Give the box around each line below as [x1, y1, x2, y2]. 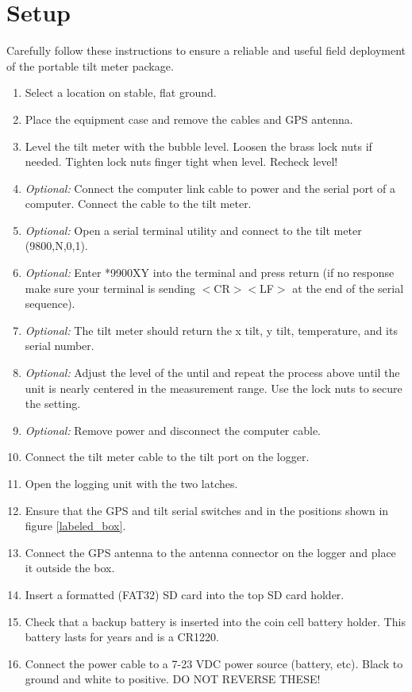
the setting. [25, 395, 81, 412]
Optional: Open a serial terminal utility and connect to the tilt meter [25, 221, 362, 238]
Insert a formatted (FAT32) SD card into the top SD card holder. [25, 586, 345, 602]
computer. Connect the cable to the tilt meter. [25, 195, 252, 212]
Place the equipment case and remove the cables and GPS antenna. [25, 110, 353, 127]
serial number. [25, 337, 94, 354]
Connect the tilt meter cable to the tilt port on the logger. [25, 448, 310, 465]
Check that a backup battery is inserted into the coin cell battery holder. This [25, 613, 406, 629]
